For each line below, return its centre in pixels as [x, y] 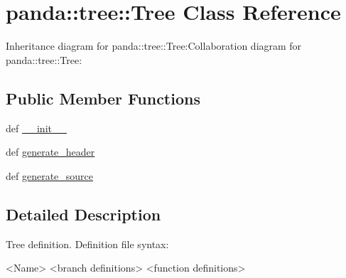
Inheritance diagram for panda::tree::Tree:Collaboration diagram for [154, 46]
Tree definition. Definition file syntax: [87, 244]
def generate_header [50, 152]
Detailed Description [83, 214]
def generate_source [50, 175]
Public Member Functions [103, 98]
